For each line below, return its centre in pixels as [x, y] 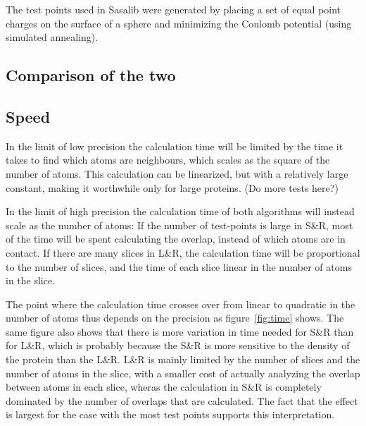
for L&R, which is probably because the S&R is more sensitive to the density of [178, 345]
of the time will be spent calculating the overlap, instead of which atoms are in [176, 239]
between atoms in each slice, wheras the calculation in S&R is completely [164, 387]
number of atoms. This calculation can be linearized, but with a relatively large [177, 173]
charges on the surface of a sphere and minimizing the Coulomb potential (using [179, 23]
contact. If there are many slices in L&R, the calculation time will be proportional [183, 252]
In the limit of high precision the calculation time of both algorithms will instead [180, 211]
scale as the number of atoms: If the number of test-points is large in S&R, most [179, 225]
